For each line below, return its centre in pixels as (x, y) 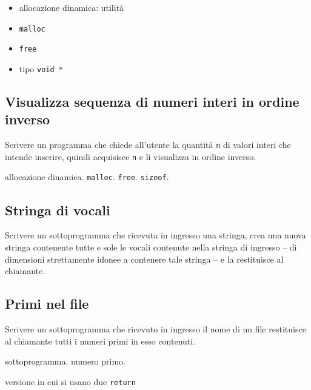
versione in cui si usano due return (70, 381)
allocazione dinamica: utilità (72, 7)
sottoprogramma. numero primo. (65, 361)
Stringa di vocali (58, 210)
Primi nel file (47, 304)
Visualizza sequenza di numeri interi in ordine (152, 101)
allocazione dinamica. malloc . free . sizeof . (87, 177)
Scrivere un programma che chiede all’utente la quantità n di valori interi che (148, 145)
